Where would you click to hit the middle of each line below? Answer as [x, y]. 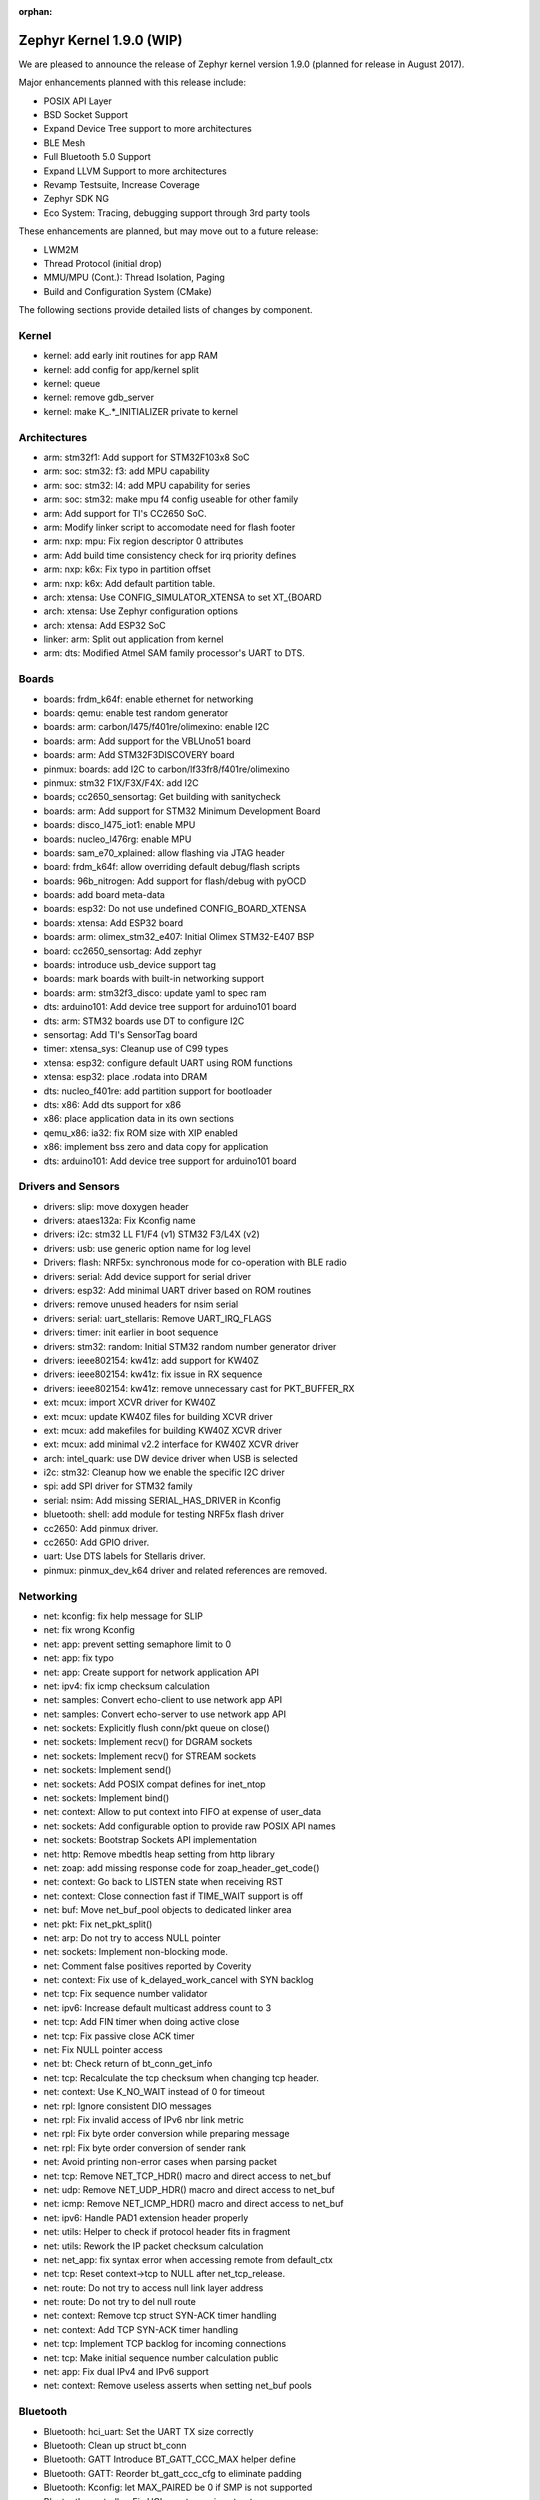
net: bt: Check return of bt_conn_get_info [128, 2064]
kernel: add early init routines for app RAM [131, 356]
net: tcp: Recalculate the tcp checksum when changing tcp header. [181, 2077]
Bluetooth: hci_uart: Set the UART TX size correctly [148, 2431]
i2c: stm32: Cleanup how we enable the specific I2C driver [164, 1472]
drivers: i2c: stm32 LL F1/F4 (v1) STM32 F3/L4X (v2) [151, 1234]
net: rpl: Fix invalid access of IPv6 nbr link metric [144, 2119]
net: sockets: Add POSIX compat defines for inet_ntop [154, 1784]
